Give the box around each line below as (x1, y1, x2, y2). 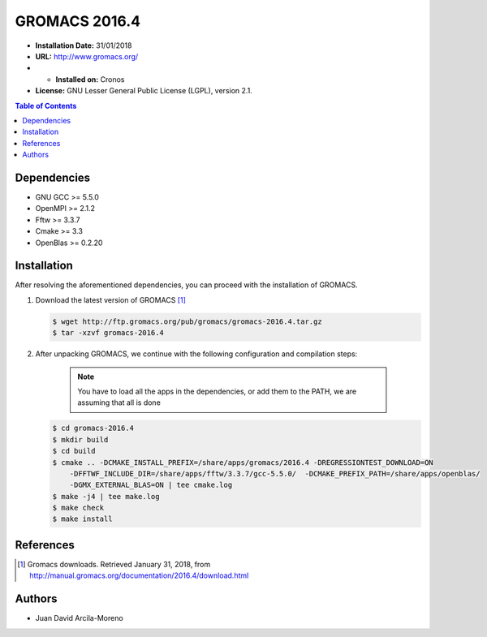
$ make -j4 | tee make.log (52, 492, 160, 501)
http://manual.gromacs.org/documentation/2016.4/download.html (29, 570, 249, 580)
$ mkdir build (52, 435, 109, 444)
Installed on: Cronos (55, 74, 125, 84)
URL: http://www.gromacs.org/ (35, 51, 139, 61)
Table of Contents (15, 101, 77, 110)
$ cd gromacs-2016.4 (52, 424, 134, 433)
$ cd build (52, 446, 96, 456)
